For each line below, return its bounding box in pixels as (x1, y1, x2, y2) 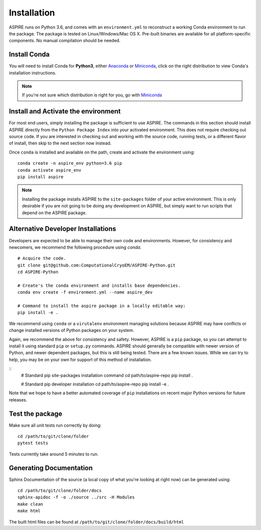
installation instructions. (9, 70, 57, 76)
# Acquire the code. (17, 256, 66, 261)
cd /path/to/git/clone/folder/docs (17, 488, 102, 494)
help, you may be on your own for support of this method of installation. (9, 357, 152, 362)
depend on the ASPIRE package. (22, 210, 87, 216)
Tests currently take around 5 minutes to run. (9, 451, 99, 457)
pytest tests (17, 440, 48, 446)
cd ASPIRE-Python (17, 269, 58, 275)
